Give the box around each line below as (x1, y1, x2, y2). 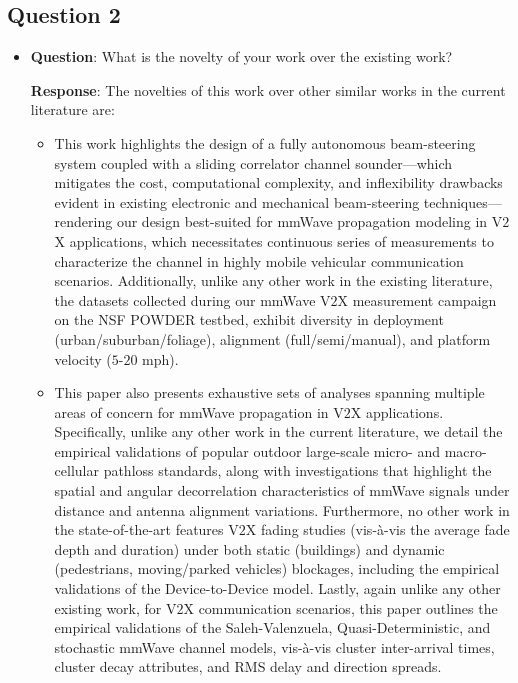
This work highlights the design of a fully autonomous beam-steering (54, 132, 476, 153)
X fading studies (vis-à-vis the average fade (245, 519, 510, 540)
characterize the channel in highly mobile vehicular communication (54, 250, 464, 271)
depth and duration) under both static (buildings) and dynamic (54, 538, 445, 559)
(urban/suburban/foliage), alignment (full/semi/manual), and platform (54, 328, 491, 349)
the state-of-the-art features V (54, 519, 239, 540)
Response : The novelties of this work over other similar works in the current (30, 79, 506, 100)
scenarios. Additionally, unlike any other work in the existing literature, (54, 270, 493, 291)
